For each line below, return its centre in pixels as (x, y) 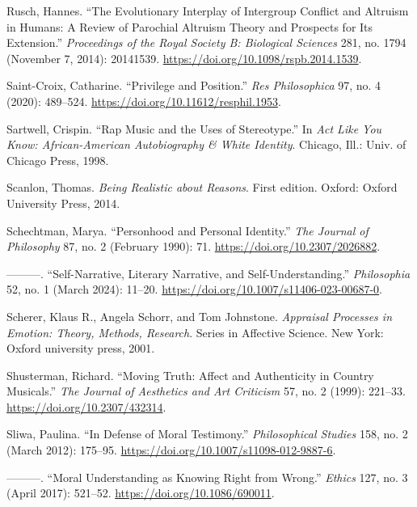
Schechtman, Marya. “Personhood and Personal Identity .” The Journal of (187, 230)
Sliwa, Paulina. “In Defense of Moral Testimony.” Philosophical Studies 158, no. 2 (207, 434)
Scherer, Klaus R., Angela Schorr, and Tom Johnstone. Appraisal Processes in (199, 316)
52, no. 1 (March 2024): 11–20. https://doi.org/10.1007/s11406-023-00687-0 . (194, 289)
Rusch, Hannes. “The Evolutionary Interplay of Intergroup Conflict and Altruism (208, 11)
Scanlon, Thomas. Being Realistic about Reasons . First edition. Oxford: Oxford (202, 187)
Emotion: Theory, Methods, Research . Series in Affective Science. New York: (195, 332)
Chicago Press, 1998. (58, 160)
